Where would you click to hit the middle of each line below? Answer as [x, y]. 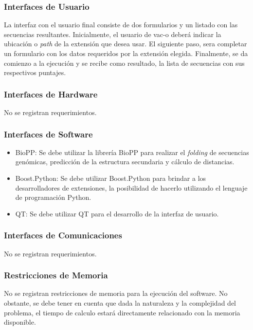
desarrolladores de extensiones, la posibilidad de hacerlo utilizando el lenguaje [131, 187]
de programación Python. [53, 197]
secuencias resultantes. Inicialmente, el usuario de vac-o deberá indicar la [113, 34]
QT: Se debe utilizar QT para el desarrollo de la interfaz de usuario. [117, 213]
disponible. [20, 322]
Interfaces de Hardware [51, 94]
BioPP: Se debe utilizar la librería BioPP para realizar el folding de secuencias [132, 152]
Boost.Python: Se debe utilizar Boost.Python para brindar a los [111, 178]
